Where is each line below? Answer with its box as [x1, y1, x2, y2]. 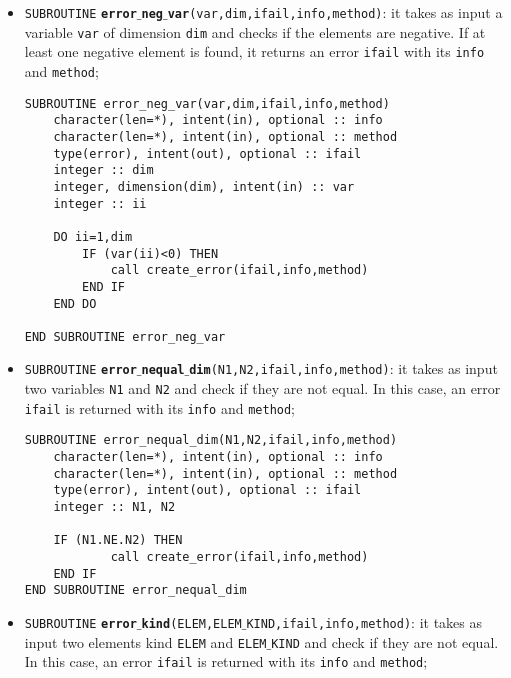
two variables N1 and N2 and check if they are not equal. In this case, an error [24, 378, 501, 399]
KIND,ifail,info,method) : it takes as [246, 612, 483, 632]
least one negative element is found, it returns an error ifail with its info [24, 41, 485, 62]
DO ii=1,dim [53, 229, 133, 244]
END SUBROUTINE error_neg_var [24, 329, 226, 344]
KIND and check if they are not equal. [271, 631, 499, 652]
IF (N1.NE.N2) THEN [53, 533, 183, 548]
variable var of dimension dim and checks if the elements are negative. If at [24, 21, 486, 42]
